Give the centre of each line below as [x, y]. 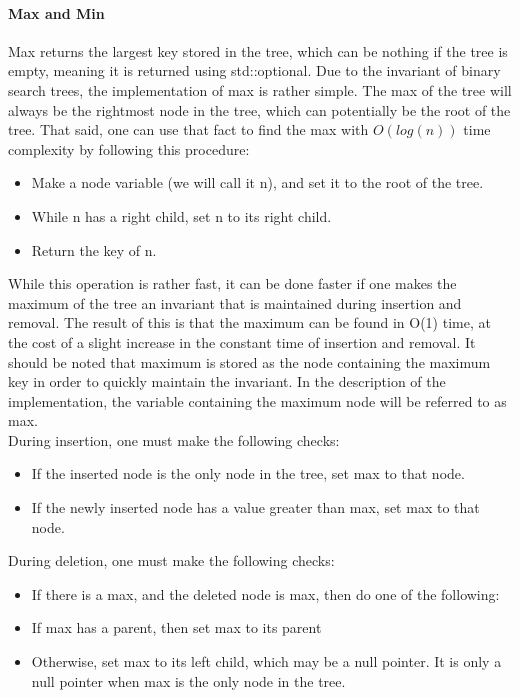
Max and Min [56, 12]
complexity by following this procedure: [129, 148]
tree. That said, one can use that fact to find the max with [188, 129]
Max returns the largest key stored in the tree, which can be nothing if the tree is [258, 50]
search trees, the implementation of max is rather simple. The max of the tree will [260, 89]
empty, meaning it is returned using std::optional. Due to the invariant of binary [254, 70]
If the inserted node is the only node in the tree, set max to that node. [248, 473]
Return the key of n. [94, 249]
